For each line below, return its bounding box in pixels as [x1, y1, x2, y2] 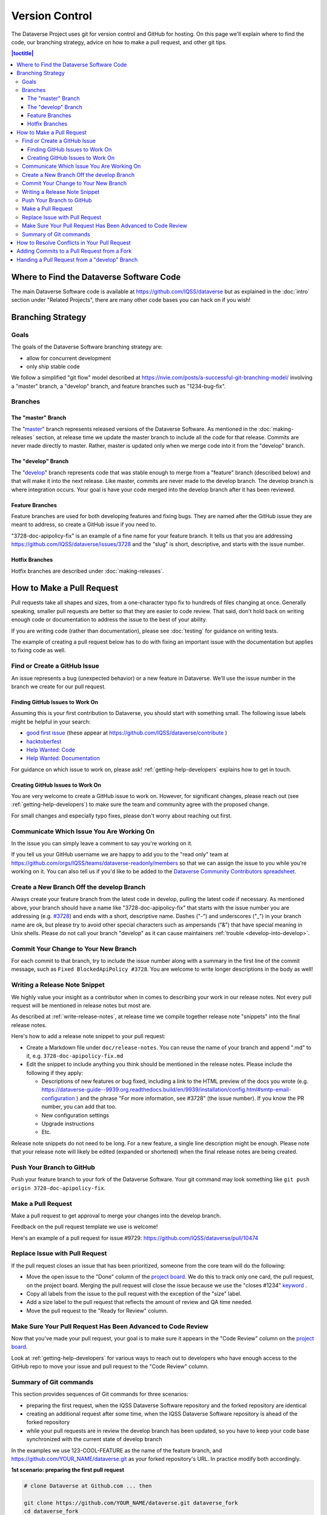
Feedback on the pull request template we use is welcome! [11, 1223, 158, 1230]
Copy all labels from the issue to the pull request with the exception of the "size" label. [26, 1290, 242, 1297]
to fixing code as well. [11, 647, 66, 654]
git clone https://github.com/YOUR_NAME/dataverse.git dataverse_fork [24, 1500, 239, 1507]
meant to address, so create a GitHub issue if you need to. [11, 521, 157, 528]
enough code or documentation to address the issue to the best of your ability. [11, 616, 207, 624]
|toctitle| [11, 50, 34, 57]
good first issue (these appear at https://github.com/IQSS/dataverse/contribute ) [26, 729, 227, 736]
